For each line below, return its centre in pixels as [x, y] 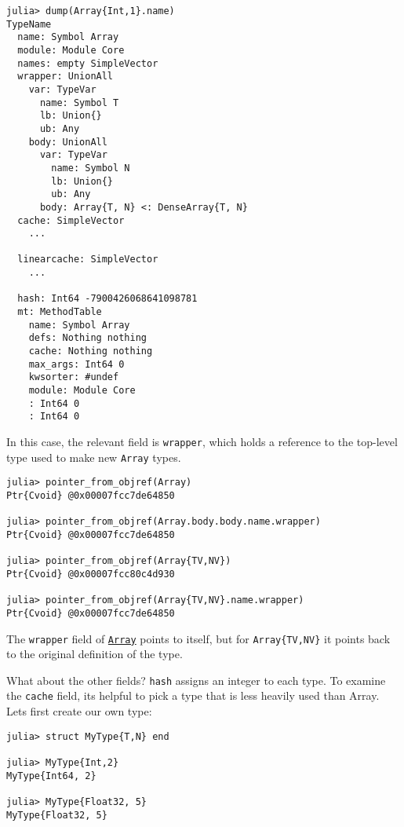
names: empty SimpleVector [88, 63]
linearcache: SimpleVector [88, 260]
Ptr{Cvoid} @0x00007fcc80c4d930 [91, 574]
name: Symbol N [91, 168]
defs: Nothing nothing [87, 338]
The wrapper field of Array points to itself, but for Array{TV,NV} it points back [198, 638]
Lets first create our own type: [79, 711]
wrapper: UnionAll [66, 77]
